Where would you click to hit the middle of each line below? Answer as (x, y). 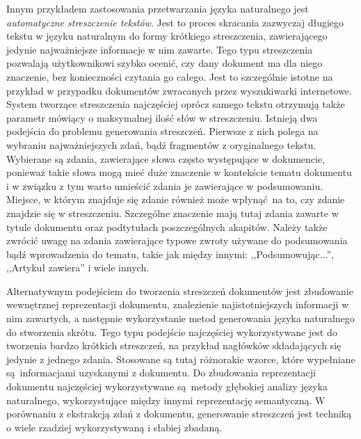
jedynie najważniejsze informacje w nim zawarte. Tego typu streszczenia (160, 49)
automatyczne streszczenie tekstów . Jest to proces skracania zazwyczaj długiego (175, 22)
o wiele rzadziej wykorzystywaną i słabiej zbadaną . (114, 427)
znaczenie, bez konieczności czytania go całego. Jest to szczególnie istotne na (170, 76)
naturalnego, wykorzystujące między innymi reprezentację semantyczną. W (166, 400)
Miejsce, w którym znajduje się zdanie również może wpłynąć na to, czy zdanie (176, 199)
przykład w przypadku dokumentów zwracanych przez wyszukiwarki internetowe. (179, 90)
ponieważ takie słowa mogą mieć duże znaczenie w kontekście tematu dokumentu (179, 172)
